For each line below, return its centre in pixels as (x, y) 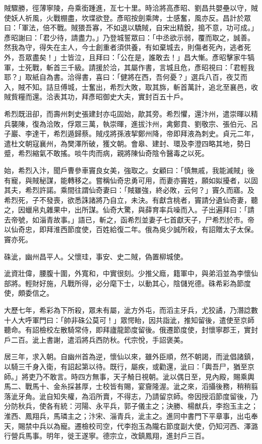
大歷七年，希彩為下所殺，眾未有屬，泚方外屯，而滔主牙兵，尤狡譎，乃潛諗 (127, 310)
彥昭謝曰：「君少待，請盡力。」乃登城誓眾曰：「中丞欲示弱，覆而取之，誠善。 (129, 37)
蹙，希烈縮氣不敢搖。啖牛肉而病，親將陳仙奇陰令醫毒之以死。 (106, 153)
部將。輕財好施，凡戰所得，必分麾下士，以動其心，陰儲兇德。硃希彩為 (120, 283)
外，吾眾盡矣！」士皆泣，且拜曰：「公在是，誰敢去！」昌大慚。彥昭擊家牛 (126, 57)
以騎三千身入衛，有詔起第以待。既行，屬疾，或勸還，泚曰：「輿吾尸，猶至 (126, 366)
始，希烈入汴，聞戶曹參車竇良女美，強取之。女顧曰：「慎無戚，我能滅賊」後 (129, 170)
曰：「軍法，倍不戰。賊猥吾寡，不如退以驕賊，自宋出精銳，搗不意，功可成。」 (131, 27)
